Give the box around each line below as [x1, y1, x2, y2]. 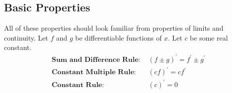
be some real [189, 32, 228, 43]
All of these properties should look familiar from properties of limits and [4, 23, 224, 33]
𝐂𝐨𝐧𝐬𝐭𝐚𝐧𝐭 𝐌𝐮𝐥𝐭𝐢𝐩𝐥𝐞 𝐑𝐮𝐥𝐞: [51, 69, 137, 76]
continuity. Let [4, 32, 48, 43]
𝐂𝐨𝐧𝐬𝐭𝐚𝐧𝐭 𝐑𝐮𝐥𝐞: [51, 81, 104, 89]
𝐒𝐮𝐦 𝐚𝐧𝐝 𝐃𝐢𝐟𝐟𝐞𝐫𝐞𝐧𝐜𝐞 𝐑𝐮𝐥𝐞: [51, 56, 140, 63]
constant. [4, 42, 32, 52]
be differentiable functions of [75, 32, 162, 43]
